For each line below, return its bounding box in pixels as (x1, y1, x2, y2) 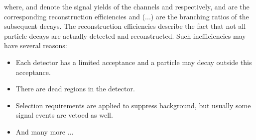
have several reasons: (4, 40, 67, 51)
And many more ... (15, 126, 74, 137)
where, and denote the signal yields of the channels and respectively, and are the (4, 1, 250, 11)
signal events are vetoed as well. (15, 110, 113, 120)
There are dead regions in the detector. (15, 83, 135, 94)
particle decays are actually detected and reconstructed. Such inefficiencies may (4, 30, 246, 41)
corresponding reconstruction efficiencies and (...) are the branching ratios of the (4, 11, 249, 21)
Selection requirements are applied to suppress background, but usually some (15, 100, 251, 110)
